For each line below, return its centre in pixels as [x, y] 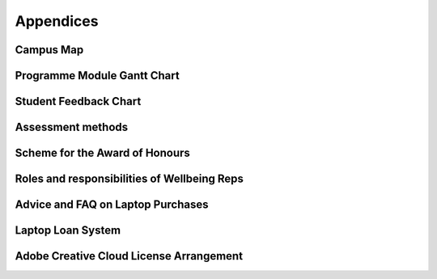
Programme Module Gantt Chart [97, 76]
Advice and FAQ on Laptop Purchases [112, 205]
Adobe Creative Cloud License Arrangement [129, 256]
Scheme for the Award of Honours [102, 153]
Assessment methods [72, 127]
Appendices [57, 21]
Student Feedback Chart [78, 101]
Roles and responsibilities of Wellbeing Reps [129, 179]
